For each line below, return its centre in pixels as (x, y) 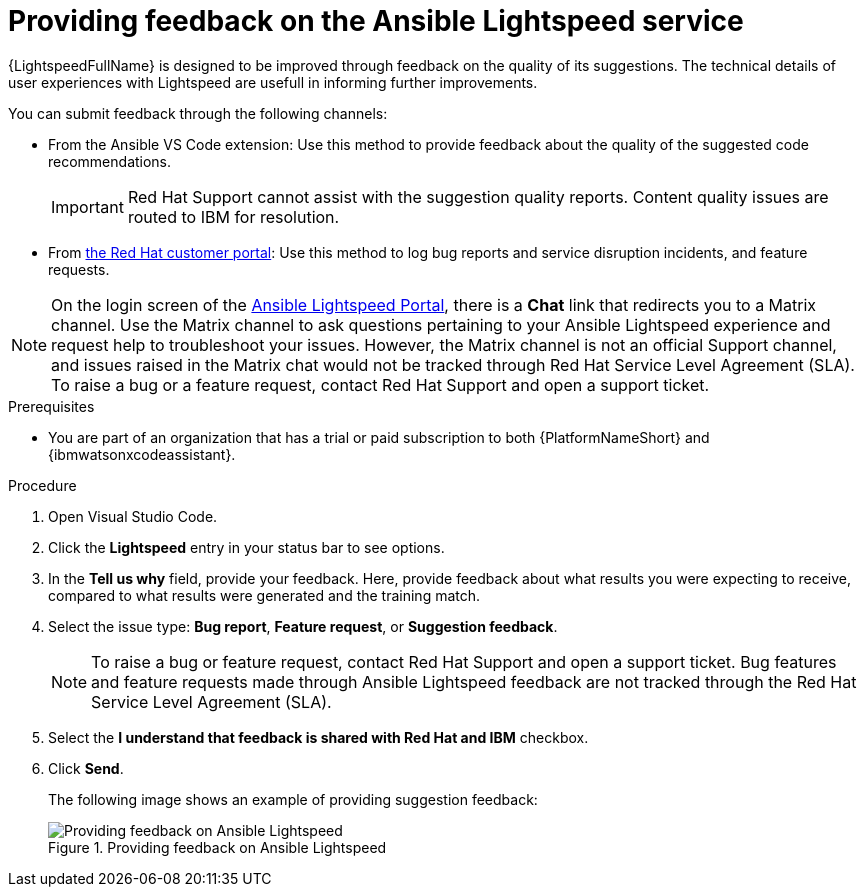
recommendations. (110, 161)
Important (87, 206)
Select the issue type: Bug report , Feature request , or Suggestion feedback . (303, 626)
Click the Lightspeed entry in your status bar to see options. (246, 547)
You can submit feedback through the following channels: (198, 113)
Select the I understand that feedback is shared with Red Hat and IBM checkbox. (318, 737)
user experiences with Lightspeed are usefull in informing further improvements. (273, 82)
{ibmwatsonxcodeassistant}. (142, 454)
